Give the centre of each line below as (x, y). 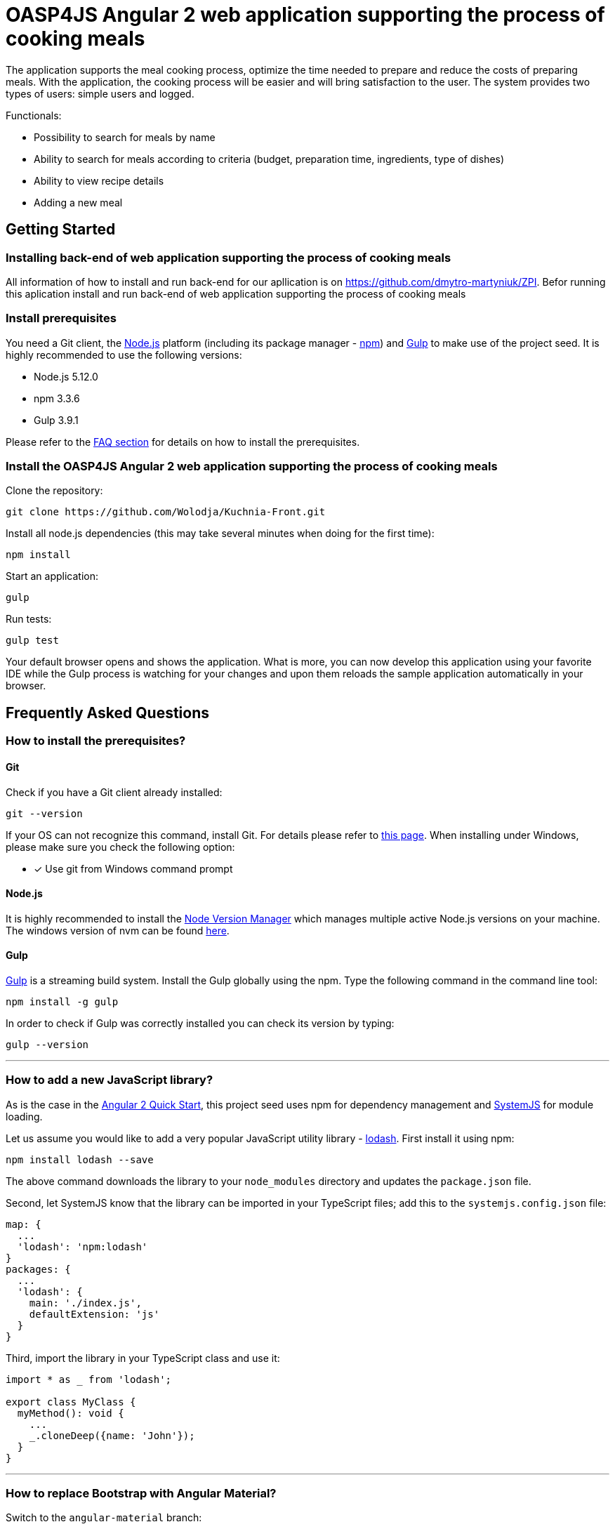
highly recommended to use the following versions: (124, 355)
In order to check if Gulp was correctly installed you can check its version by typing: (200, 1023)
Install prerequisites (61, 318)
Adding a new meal (78, 202)
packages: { (38, 1269)
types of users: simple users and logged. (100, 93)
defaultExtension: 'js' (94, 1314)
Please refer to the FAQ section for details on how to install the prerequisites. (183, 442)
